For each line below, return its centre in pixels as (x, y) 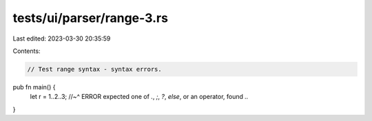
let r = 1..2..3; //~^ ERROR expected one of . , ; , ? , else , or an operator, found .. (139, 97)
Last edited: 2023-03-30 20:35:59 (62, 38)
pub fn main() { (34, 87)
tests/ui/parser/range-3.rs (91, 18)
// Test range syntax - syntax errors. (94, 69)
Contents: (27, 51)
